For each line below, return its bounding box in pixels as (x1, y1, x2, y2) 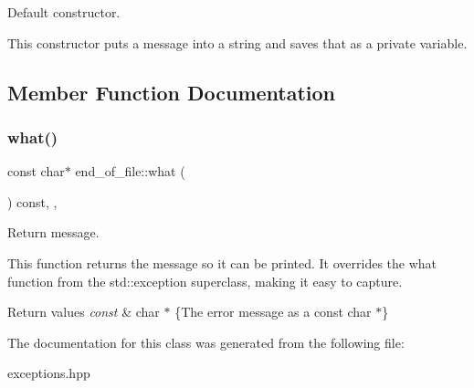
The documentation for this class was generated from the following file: (7, 332, 405, 351)
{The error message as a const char (174, 302, 372, 321)
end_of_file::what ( (75, 162, 185, 181)
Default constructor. (7, 3, 121, 21)
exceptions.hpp (7, 363, 90, 383)
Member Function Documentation (7, 78, 336, 106)
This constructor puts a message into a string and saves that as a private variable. (7, 33, 468, 52)
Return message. (7, 223, 100, 242)
